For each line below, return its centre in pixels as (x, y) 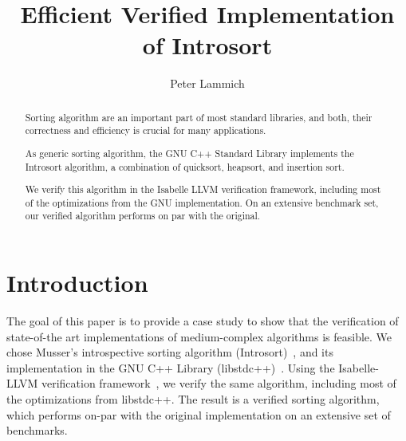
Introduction (77, 283)
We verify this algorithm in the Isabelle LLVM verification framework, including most (203, 189)
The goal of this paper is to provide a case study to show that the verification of (203, 321)
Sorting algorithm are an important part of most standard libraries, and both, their (199, 117)
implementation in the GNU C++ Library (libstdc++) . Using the (171, 367)
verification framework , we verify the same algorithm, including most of (219, 383)
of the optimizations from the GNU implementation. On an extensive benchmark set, (202, 202)
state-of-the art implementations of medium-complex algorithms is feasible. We (199, 336)
